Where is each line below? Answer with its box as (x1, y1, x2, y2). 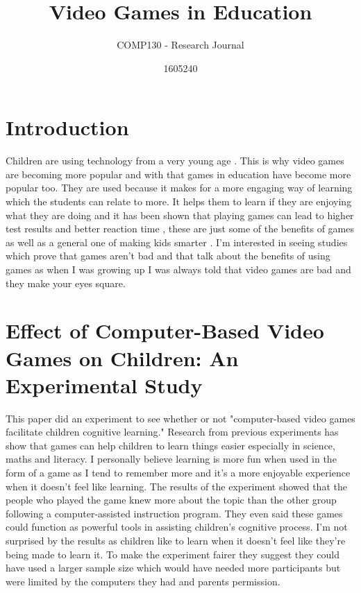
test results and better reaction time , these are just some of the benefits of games (6, 221, 354, 236)
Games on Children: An (6, 343, 239, 372)
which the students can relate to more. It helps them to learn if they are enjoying (6, 194, 352, 209)
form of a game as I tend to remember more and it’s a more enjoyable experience (6, 465, 351, 480)
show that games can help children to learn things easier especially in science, (6, 438, 335, 452)
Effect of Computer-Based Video (6, 316, 324, 345)
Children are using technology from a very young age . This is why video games (6, 153, 344, 168)
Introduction (6, 113, 129, 141)
